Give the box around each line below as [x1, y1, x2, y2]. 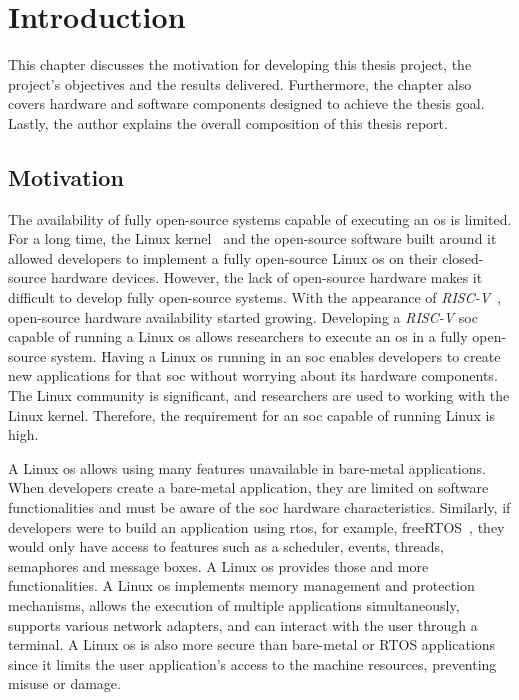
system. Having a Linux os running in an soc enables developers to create [50, 345, 501, 366]
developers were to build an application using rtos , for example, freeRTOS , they [8, 516, 505, 537]
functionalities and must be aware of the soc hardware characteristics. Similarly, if [8, 497, 511, 518]
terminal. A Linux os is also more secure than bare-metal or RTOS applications [8, 634, 496, 655]
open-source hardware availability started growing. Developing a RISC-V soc [8, 306, 478, 327]
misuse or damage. [8, 673, 121, 694]
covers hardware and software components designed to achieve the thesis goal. [8, 93, 485, 114]
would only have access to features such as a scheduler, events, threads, [8, 536, 444, 557]
